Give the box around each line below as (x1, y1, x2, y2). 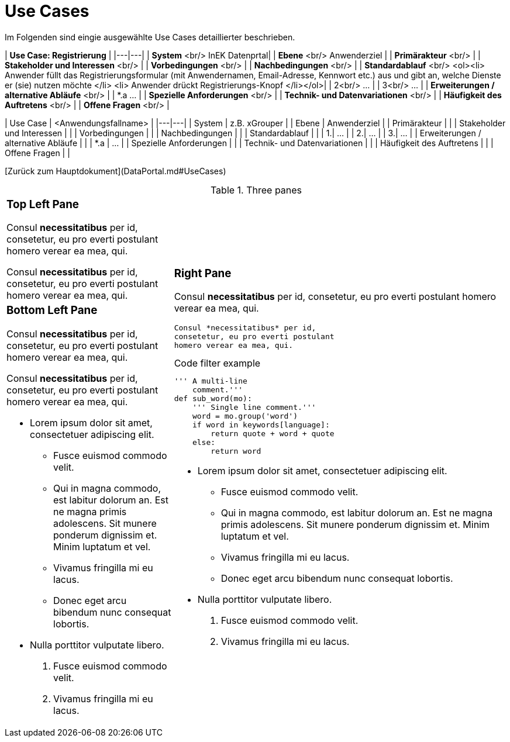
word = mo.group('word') (192, 412, 298, 421)
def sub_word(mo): (174, 394, 252, 403)
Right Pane (174, 266, 232, 280)
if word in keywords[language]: (192, 420, 330, 430)
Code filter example (174, 357, 261, 370)
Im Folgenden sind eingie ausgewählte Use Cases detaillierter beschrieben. (5, 32, 295, 42)
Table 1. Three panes (210, 184, 302, 196)
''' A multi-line (174, 377, 247, 386)
